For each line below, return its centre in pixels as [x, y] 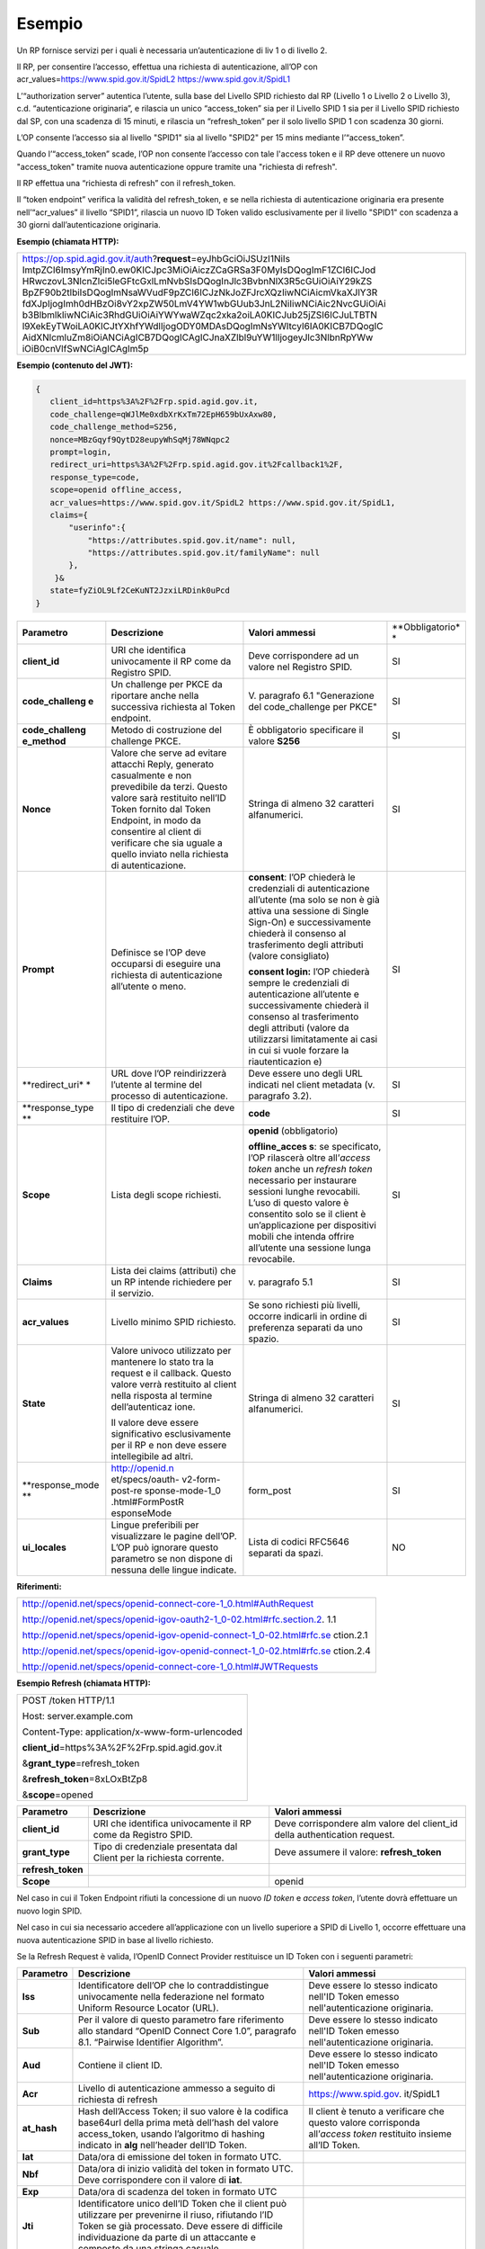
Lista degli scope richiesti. [166, 1195]
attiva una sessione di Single [309, 910]
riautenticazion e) [285, 1062]
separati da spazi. [286, 1553]
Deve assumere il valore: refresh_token [358, 1852]
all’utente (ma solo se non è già [314, 900]
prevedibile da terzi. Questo [169, 786]
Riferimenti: [39, 1586]
